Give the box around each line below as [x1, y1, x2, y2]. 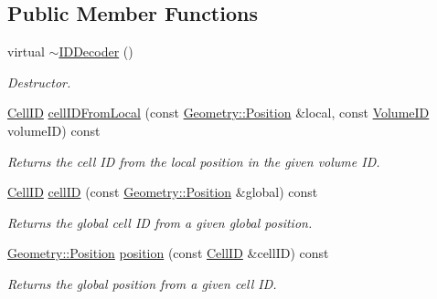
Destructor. [7, 72, 71, 91]
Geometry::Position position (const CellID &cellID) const [7, 243, 329, 263]
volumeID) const [7, 120, 101, 139]
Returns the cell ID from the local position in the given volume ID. [7, 151, 380, 170]
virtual [7, 42, 45, 61]
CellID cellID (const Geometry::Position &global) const [7, 182, 318, 201]
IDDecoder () [59, 42, 133, 61]
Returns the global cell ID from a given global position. [7, 212, 313, 232]
